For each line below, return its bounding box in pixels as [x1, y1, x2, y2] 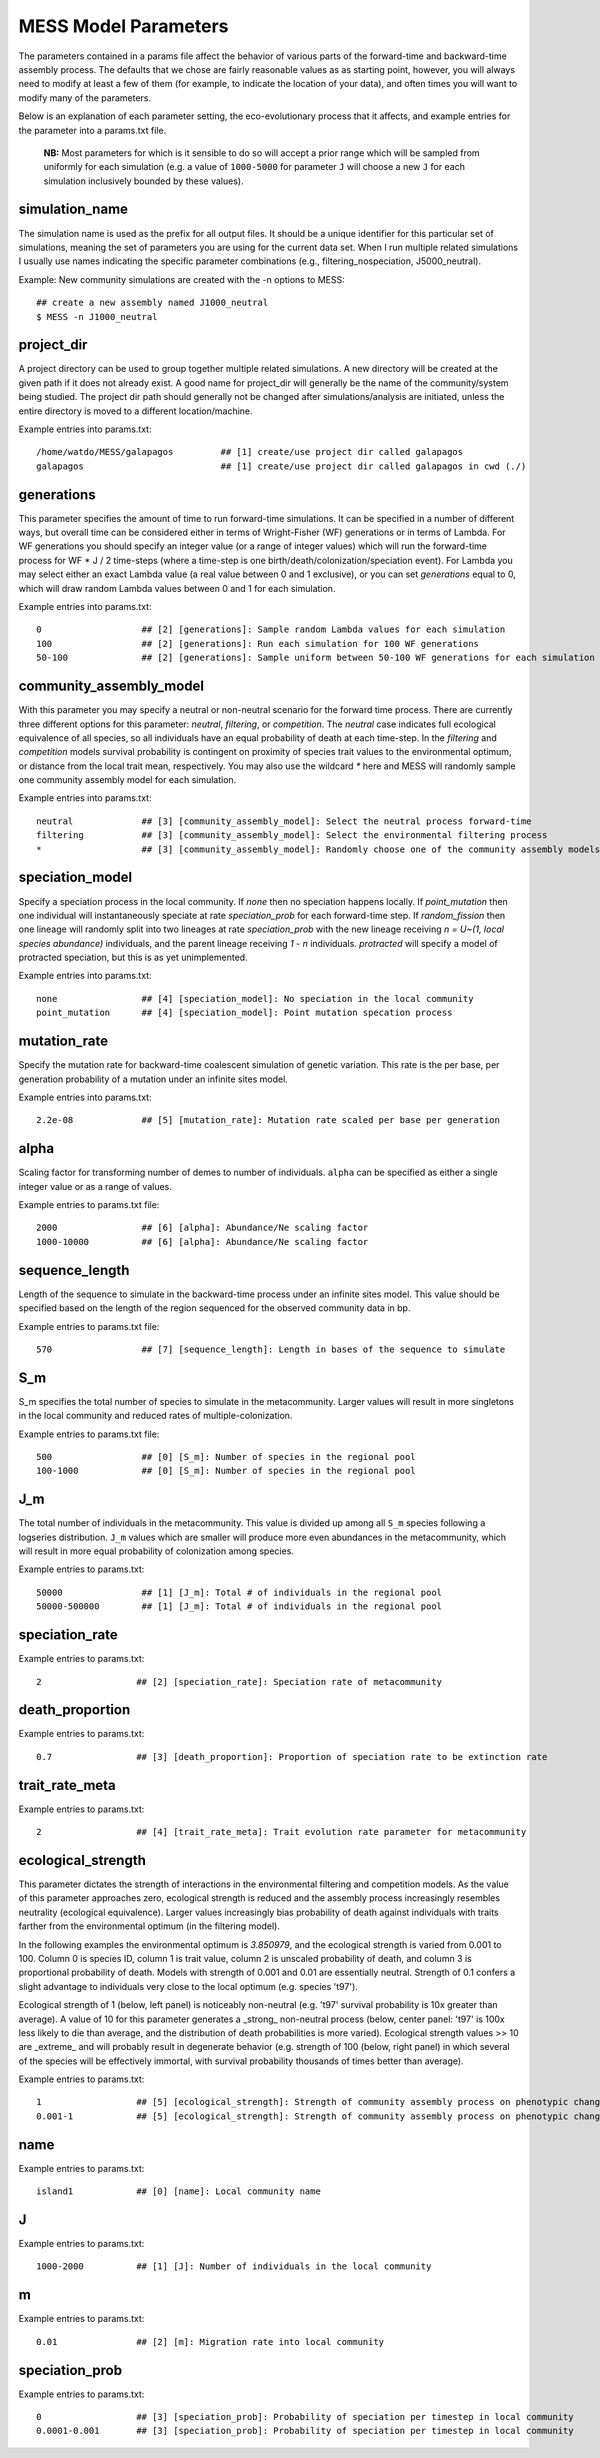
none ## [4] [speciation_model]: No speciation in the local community [36, 993, 474, 1004]
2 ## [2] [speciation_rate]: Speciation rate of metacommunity [36, 1676, 443, 1687]
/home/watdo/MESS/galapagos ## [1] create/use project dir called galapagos [36, 446, 464, 458]
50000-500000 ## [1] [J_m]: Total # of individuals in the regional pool [36, 1601, 443, 1612]
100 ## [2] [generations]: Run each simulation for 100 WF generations [36, 638, 480, 649]
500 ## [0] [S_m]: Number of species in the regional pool [36, 1451, 416, 1462]
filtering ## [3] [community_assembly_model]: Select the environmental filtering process [36, 830, 548, 841]
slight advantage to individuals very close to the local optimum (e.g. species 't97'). [18, 1980, 359, 1992]
